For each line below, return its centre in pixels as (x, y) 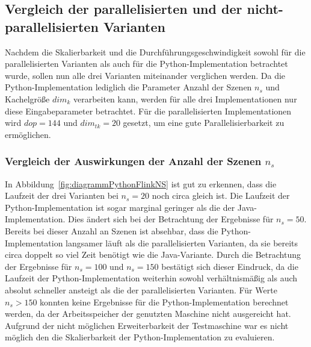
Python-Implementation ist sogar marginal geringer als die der (120, 207)
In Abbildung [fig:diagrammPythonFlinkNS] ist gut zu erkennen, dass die (141, 183)
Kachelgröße (27, 98)
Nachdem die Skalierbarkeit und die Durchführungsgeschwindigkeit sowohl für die (155, 52)
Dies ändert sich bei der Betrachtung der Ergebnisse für (171, 219)
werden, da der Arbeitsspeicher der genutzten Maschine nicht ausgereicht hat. (148, 314)
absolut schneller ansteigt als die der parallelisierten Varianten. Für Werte (141, 289)
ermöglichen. (28, 134)
